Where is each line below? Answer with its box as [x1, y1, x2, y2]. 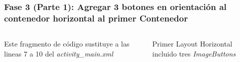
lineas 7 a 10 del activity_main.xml [4, 48, 113, 58]
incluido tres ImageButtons [152, 48, 236, 58]
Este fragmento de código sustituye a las [4, 38, 130, 49]
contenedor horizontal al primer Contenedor [4, 11, 188, 24]
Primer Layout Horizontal [152, 38, 232, 49]
